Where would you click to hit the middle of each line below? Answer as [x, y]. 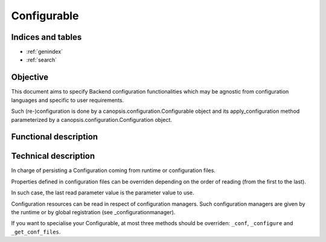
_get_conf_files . [36, 232]
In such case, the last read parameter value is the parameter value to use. [103, 193]
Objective [30, 78]
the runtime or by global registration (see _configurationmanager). [93, 212]
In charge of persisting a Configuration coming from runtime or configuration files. [113, 170]
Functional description [55, 137]
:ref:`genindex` [45, 52]
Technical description [53, 156]
